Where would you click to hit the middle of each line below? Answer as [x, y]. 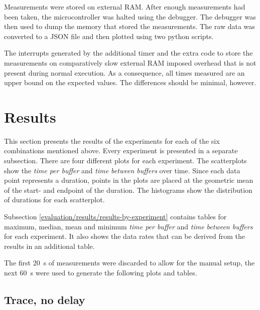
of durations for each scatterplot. [54, 200]
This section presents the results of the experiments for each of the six [112, 140]
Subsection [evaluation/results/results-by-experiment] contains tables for [115, 217]
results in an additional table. [49, 246]
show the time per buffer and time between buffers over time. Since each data [122, 170]
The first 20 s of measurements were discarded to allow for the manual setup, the [129, 263]
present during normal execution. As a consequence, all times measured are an [124, 72]
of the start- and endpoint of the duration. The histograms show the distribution [128, 190]
